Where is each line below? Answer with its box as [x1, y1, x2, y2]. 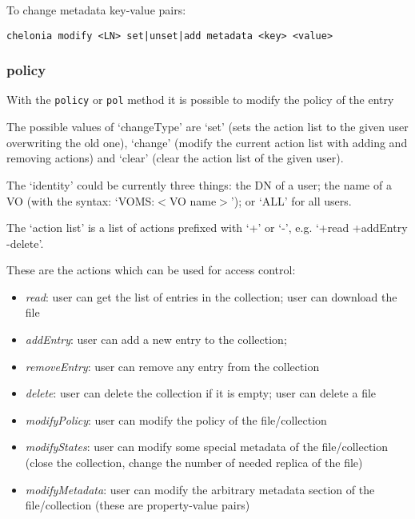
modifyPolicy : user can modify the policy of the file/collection [25, 411, 327, 428]
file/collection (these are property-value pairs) [25, 497, 250, 513]
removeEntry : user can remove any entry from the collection [25, 357, 320, 374]
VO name [169, 192, 217, 209]
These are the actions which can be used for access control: [6, 261, 296, 278]
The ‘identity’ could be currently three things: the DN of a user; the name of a [6, 176, 392, 193]
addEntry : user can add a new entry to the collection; [25, 331, 287, 348]
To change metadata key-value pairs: [6, 2, 186, 18]
